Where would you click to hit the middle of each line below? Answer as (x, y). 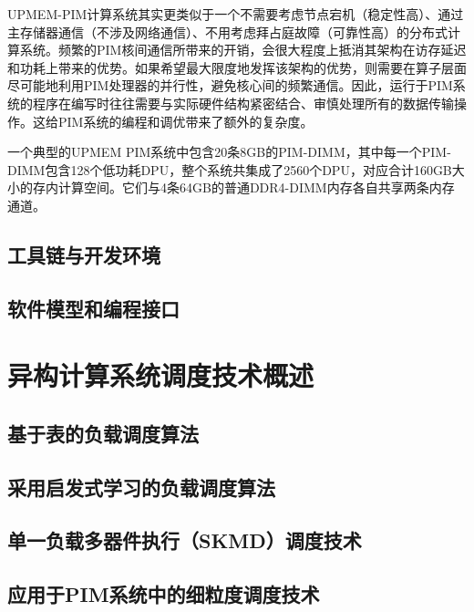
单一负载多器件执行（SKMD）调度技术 (185, 540)
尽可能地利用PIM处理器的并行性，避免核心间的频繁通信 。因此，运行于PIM (230, 85)
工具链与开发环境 (84, 254)
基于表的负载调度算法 (103, 433)
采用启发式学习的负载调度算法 (141, 487)
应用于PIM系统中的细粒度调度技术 (164, 594)
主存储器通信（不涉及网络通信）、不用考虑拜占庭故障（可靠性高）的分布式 (227, 31)
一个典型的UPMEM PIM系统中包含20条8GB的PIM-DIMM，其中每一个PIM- (229, 152)
